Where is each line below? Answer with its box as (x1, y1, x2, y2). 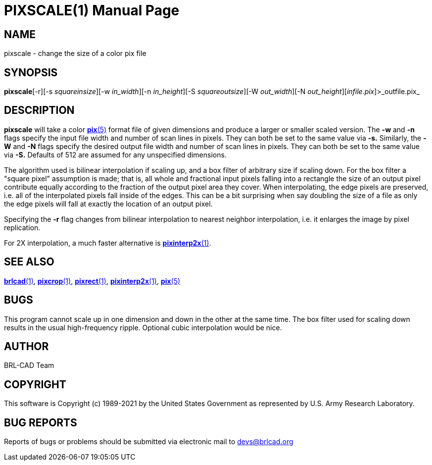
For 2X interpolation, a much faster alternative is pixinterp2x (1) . (4, 238, 211, 247)
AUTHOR (4, 340, 49, 353)
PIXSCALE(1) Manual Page (4, 2, 180, 19)
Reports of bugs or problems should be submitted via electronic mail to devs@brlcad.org (4, 437, 293, 446)
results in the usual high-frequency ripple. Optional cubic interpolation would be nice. (4, 323, 282, 332)
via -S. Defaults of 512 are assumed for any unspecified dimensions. (4, 150, 227, 159)
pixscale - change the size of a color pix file (4, 49, 146, 58)
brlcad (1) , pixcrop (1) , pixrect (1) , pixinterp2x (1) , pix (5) (4, 276, 181, 285)
